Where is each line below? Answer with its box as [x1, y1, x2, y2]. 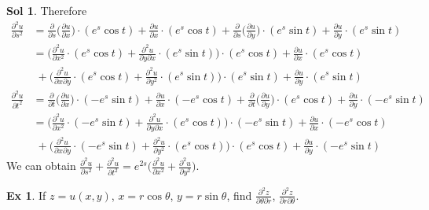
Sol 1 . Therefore [6, 2, 87, 18]
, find [226, 186, 252, 203]
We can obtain [6, 157, 76, 174]
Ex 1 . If [6, 186, 46, 203]
